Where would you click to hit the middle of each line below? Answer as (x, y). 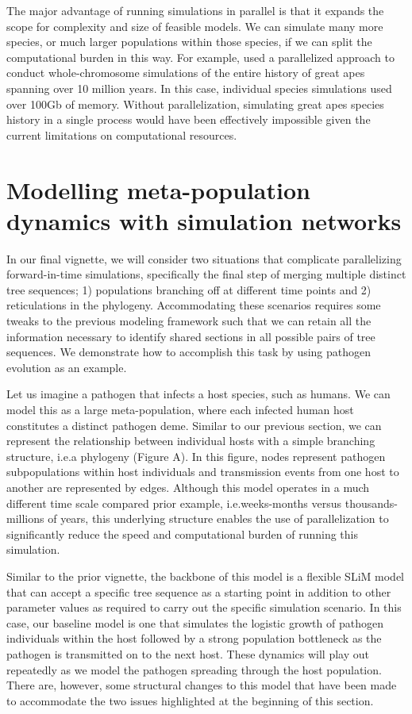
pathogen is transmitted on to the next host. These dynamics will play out (188, 653)
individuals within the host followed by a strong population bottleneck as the (194, 638)
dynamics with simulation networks (204, 220)
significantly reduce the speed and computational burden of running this (182, 534)
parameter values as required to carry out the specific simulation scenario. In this (204, 607)
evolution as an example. (67, 367)
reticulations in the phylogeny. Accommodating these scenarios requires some (194, 305)
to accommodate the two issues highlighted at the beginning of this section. (190, 700)
